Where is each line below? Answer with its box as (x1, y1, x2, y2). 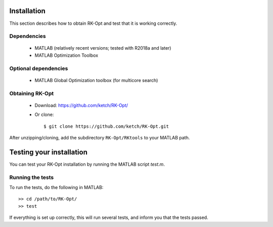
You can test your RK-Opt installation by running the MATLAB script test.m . (9, 161, 165, 167)
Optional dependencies (9, 65, 68, 72)
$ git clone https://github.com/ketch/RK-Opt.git (43, 123, 169, 129)
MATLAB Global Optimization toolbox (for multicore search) (34, 77, 158, 83)
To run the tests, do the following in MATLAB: (9, 184, 104, 190)
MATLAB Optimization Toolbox (34, 52, 99, 58)
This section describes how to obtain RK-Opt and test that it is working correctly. (9, 20, 177, 26)
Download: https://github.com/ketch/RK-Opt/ (34, 102, 128, 108)
